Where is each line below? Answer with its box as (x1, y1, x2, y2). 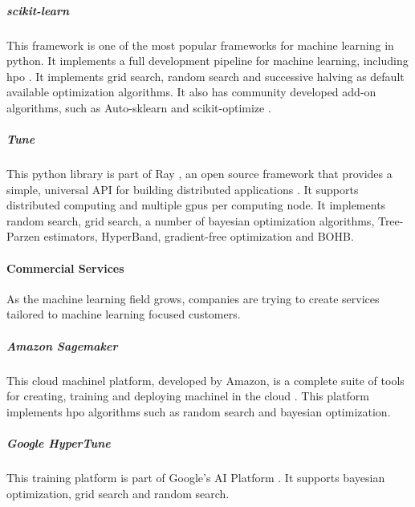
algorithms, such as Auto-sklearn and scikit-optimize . (6, 99, 271, 116)
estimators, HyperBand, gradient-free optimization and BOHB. (43, 228, 354, 245)
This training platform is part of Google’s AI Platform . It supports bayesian (6, 468, 385, 485)
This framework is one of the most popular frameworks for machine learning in (6, 36, 394, 53)
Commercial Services (6, 259, 124, 276)
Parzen (6, 228, 40, 245)
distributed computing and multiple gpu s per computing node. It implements (6, 197, 386, 213)
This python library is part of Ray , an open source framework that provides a (6, 165, 393, 182)
